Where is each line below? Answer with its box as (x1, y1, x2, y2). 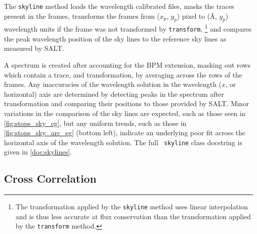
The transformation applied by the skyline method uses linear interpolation (15, 201, 248, 212)
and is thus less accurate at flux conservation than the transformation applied (15, 211, 251, 221)
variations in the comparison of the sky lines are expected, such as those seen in (4, 108, 246, 118)
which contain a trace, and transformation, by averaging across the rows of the (4, 69, 242, 79)
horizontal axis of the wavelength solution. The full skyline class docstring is (4, 137, 242, 147)
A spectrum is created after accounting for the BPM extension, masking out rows (4, 59, 251, 70)
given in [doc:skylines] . (4, 147, 72, 157)
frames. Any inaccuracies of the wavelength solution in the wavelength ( (4, 79, 222, 89)
